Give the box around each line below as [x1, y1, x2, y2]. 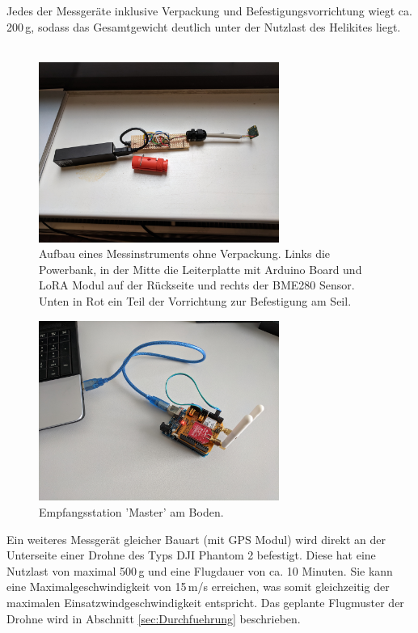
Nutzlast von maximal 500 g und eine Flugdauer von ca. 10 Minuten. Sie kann [6, 562, 393, 579]
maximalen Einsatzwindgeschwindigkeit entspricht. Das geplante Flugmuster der [6, 593, 404, 610]
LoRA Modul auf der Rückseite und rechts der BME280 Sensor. [39, 276, 355, 293]
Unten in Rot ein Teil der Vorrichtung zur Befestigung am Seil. [39, 292, 352, 309]
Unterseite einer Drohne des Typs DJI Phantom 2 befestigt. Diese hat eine [6, 546, 376, 563]
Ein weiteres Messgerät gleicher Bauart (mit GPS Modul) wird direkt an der [6, 530, 386, 547]
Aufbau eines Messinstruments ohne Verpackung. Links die [39, 245, 331, 262]
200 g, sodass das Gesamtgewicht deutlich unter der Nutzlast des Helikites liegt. [6, 18, 401, 35]
